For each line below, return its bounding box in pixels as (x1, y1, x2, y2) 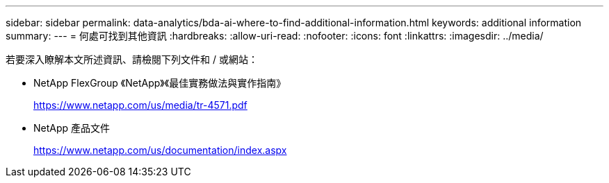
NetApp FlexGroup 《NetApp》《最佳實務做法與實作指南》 (33, 77, 286, 89)
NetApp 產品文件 (33, 122, 111, 134)
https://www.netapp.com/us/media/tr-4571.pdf (33, 99, 247, 111)
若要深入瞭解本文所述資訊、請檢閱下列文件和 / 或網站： (6, 53, 258, 65)
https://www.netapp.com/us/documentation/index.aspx (33, 144, 287, 156)
